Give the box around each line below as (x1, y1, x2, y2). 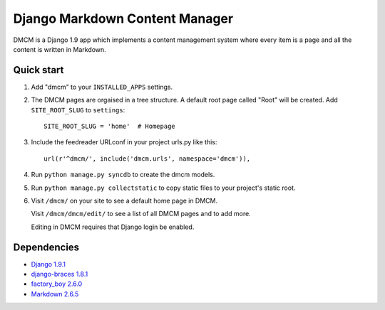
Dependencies (13, 241, 80, 253)
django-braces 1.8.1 (31, 270, 88, 279)
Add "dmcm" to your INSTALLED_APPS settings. (31, 82, 173, 91)
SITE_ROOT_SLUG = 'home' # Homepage (43, 122, 176, 131)
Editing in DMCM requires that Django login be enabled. (31, 223, 195, 231)
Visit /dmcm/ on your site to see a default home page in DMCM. (31, 196, 218, 205)
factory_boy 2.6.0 (31, 279, 83, 288)
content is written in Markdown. (13, 45, 106, 53)
